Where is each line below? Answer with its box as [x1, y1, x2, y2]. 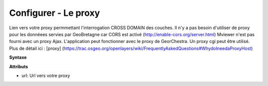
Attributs [9, 63, 28, 69]
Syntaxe [9, 54, 27, 60]
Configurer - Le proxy [9, 7, 100, 18]
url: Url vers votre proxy [21, 72, 70, 79]
